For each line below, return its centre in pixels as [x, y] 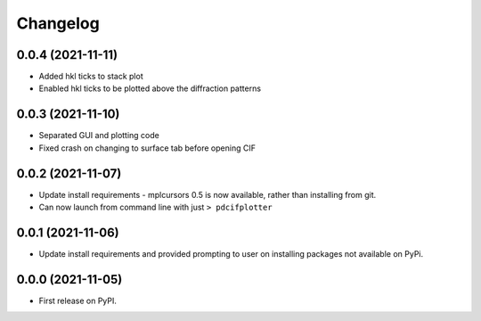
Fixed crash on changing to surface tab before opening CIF [147, 148]
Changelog [58, 23]
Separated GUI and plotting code [99, 136]
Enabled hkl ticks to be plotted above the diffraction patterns [150, 88]
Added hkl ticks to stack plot [91, 77]
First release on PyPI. [78, 300]
